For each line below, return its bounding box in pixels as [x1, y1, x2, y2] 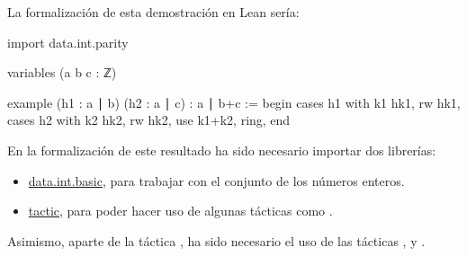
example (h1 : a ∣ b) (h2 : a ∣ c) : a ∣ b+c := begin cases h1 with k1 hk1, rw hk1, [7, 93, 461, 111]
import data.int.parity [7, 32, 129, 51]
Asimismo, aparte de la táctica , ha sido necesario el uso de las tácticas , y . [7, 231, 426, 250]
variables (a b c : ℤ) [7, 63, 117, 82]
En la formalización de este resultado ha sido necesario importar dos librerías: [7, 140, 436, 159]
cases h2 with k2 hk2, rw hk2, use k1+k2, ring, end [7, 110, 291, 129]
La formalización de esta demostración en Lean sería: [7, 3, 300, 21]
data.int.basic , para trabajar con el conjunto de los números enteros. [28, 171, 405, 190]
